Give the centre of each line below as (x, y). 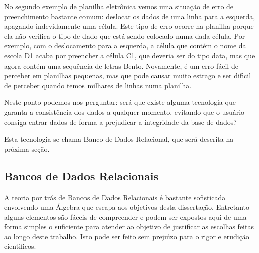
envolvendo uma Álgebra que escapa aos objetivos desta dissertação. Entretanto (127, 207)
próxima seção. (27, 148)
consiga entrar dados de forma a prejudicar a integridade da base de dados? (120, 122)
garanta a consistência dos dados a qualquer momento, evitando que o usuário (124, 112)
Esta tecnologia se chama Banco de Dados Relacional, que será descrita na (119, 139)
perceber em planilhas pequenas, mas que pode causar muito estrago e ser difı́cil (128, 75)
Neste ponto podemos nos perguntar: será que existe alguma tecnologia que (120, 102)
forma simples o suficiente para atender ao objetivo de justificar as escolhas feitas (129, 227)
